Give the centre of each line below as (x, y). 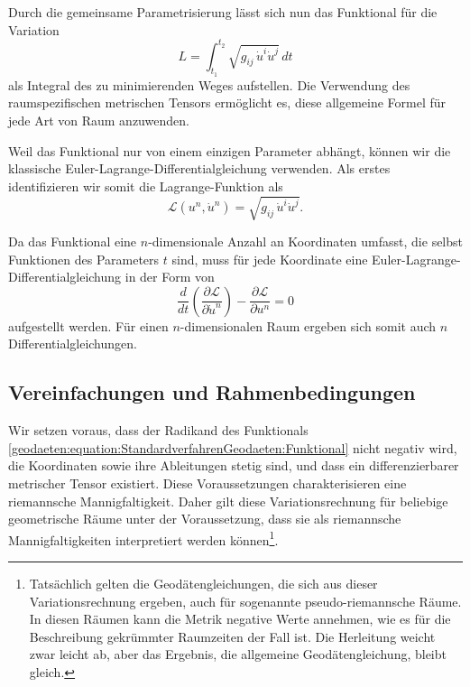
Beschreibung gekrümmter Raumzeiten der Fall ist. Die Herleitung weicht (232, 636)
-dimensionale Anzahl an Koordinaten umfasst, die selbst (306, 241)
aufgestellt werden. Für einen (88, 325)
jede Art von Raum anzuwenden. (99, 121)
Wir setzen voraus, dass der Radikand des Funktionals (158, 430)
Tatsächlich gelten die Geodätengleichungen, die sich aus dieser (203, 583)
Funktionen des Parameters (84, 259)
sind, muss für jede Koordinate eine (270, 259)
